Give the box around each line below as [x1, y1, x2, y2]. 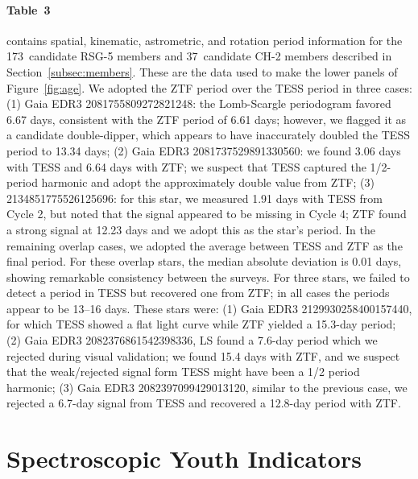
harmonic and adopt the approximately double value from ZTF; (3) [41, 174, 375, 191]
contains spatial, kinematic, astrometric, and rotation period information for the [6, 31, 403, 48]
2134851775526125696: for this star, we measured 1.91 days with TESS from [6, 189, 383, 206]
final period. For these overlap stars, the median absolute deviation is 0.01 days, [6, 253, 402, 270]
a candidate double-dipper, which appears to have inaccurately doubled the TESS [6, 126, 410, 143]
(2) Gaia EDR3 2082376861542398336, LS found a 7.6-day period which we [6, 332, 378, 349]
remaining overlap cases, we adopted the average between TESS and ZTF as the [6, 237, 403, 254]
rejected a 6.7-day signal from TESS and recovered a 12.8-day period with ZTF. [6, 394, 401, 411]
